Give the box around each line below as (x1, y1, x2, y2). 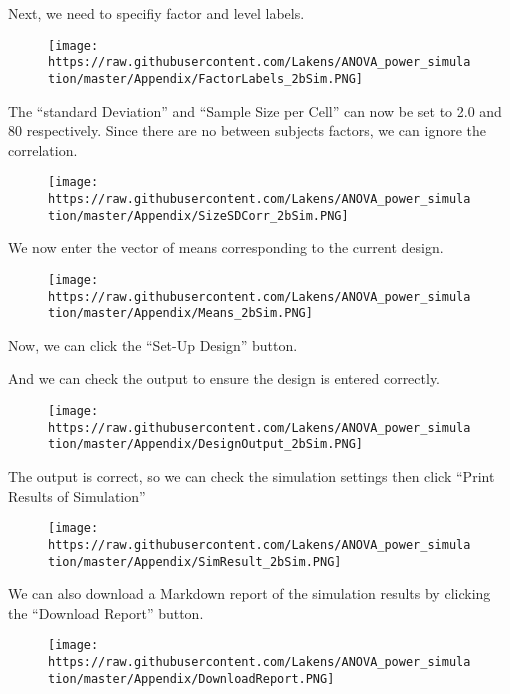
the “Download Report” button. (8, 602, 204, 623)
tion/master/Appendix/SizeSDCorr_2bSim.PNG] (48, 208, 349, 223)
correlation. (8, 139, 78, 160)
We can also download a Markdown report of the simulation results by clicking (8, 583, 491, 604)
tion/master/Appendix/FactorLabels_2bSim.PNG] (48, 71, 363, 86)
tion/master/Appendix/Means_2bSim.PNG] (48, 306, 313, 321)
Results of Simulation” (8, 485, 146, 506)
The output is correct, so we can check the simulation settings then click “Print (8, 466, 495, 487)
